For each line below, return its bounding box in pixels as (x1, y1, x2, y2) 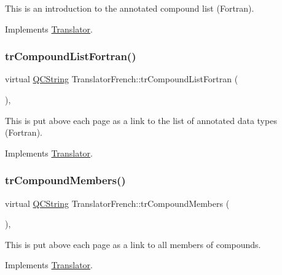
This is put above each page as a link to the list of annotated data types (5, 114, 277, 126)
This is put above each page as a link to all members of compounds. (5, 238, 261, 250)
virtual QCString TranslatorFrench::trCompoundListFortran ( (5, 72, 238, 85)
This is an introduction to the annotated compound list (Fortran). (5, 2, 254, 14)
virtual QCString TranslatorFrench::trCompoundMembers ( (5, 196, 230, 209)
